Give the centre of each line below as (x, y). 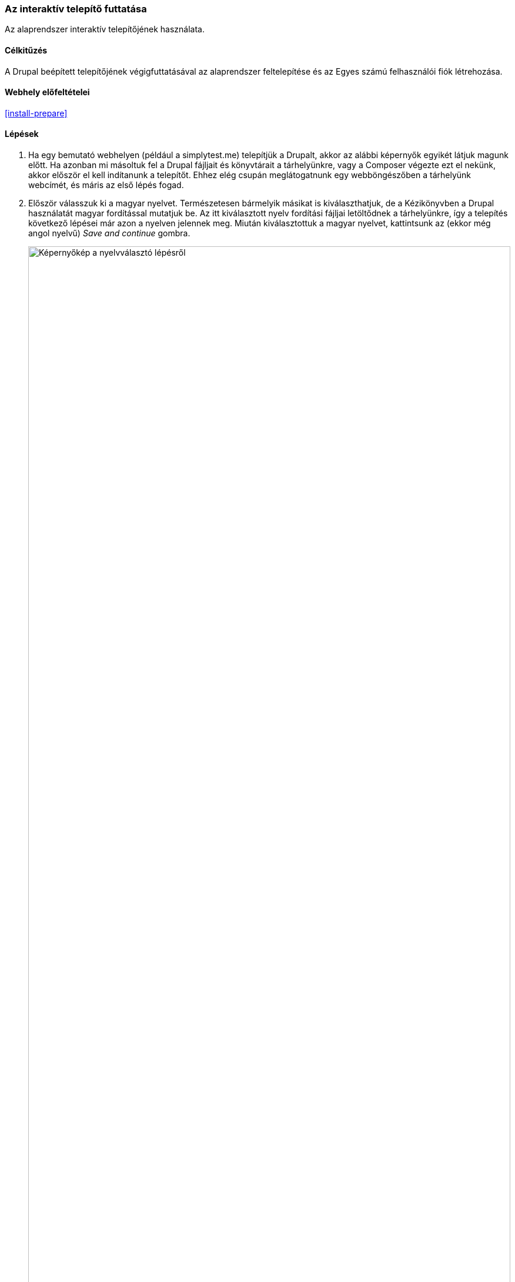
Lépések (22, 134)
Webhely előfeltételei (47, 92)
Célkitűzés (26, 50)
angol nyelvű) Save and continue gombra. (109, 233)
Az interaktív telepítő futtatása (76, 9)
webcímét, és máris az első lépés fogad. (106, 185)
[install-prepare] (36, 113)
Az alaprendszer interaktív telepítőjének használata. (105, 29)
